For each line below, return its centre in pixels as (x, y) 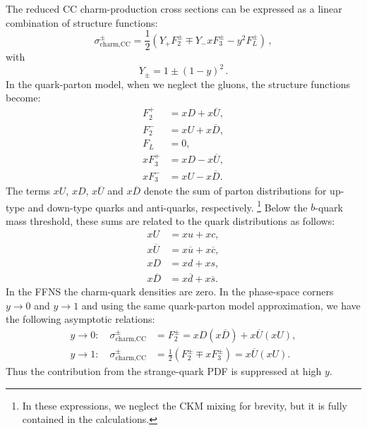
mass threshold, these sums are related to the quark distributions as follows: (170, 221)
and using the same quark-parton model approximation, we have (221, 305)
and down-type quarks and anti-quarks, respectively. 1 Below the (168, 206)
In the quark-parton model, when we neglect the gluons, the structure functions (178, 84)
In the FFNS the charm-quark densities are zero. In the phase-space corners (170, 291)
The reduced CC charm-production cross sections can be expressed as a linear (174, 8)
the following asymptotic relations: (80, 319)
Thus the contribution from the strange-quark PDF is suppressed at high (164, 371)
